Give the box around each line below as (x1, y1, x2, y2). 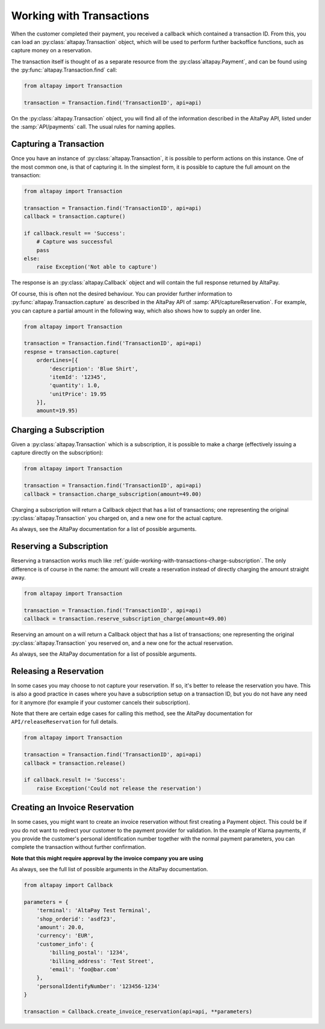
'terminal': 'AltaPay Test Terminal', (36, 907, 151, 914)
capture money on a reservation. (11, 47, 93, 54)
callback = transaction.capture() (23, 213, 126, 220)
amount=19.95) (36, 407, 78, 414)
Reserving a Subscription (11, 541, 108, 552)
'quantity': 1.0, (49, 382, 101, 389)
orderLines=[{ (36, 357, 78, 364)
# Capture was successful (36, 238, 113, 245)
